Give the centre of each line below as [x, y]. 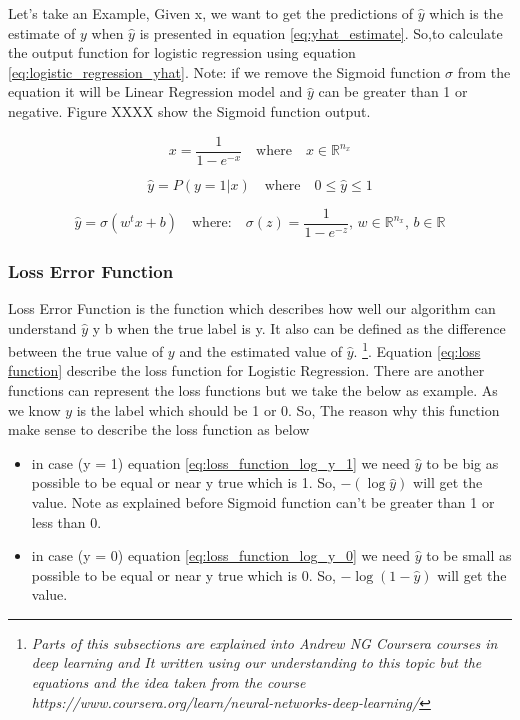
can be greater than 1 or [393, 91]
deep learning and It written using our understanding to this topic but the [256, 662]
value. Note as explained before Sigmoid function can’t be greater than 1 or [263, 501]
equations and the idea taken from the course [168, 682]
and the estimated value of [261, 350]
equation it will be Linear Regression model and [155, 91]
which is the [466, 13]
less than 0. [66, 521]
